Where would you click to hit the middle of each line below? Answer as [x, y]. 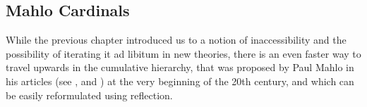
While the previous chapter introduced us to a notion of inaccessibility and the [176, 40]
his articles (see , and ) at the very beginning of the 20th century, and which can [180, 81]
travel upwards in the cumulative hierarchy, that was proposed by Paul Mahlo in [180, 67]
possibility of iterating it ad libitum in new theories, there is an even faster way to [183, 53]
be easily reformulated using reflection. [89, 95]
